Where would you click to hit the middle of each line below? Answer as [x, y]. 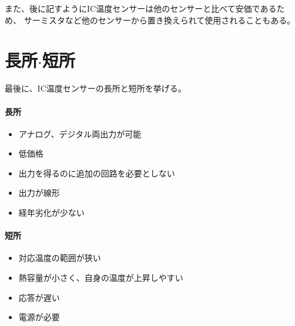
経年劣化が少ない [51, 213]
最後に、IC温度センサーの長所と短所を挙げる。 [95, 88]
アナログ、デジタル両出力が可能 [80, 133]
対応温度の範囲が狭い [60, 258]
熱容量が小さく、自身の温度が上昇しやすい [101, 278]
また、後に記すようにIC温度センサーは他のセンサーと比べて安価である [141, 8]
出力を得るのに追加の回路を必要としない [97, 173]
